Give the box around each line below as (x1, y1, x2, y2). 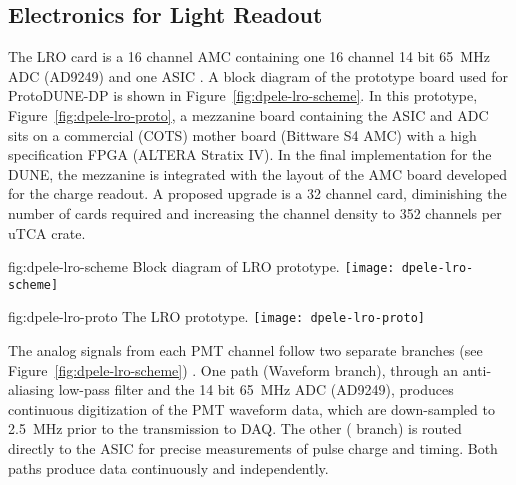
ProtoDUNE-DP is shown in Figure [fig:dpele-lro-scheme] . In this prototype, (8, 85, 478, 106)
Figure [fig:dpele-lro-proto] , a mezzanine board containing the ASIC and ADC (8, 104, 489, 125)
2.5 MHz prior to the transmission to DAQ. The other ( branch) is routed (8, 418, 462, 439)
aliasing (8, 379, 54, 400)
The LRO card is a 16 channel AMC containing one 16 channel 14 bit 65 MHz (8, 46, 490, 67)
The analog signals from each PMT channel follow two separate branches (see (8, 340, 483, 361)
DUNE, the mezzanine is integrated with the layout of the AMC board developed (8, 163, 508, 184)
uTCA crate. (8, 222, 86, 243)
